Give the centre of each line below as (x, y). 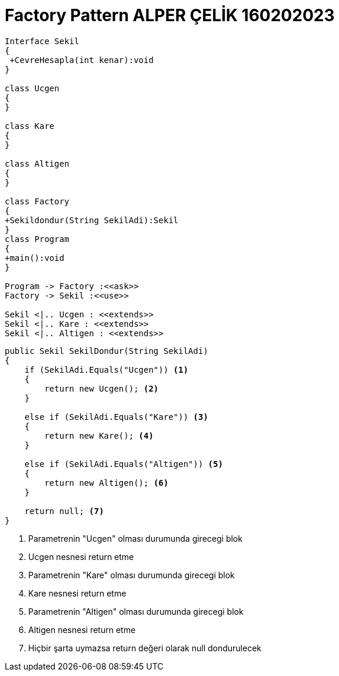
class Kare (30, 126)
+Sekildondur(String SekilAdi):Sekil (92, 220)
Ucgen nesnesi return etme (81, 556)
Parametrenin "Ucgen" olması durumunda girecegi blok (135, 538)
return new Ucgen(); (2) (102, 388)
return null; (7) (64, 511)
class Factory (37, 201)
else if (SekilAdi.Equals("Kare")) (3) (116, 417)
